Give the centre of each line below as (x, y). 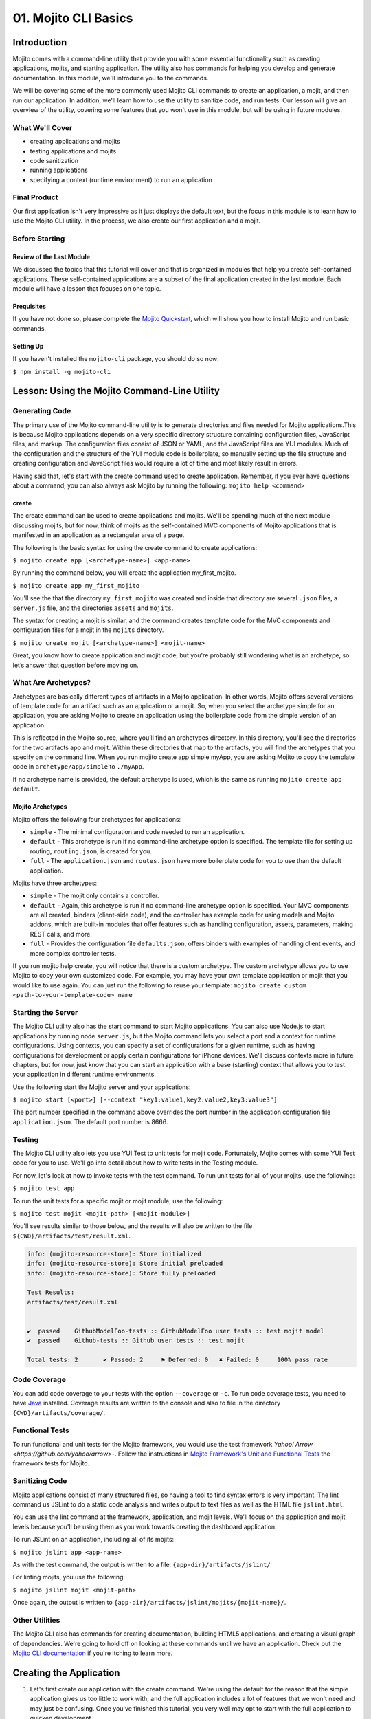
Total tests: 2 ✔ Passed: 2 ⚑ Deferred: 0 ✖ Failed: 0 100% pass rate (178, 1360)
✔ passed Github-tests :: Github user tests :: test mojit (136, 1340)
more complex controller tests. (73, 953)
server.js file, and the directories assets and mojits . (93, 608)
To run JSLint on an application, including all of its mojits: (93, 1540)
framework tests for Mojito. (51, 1463)
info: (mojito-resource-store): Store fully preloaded (121, 1273)
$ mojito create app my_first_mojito (76, 585)
